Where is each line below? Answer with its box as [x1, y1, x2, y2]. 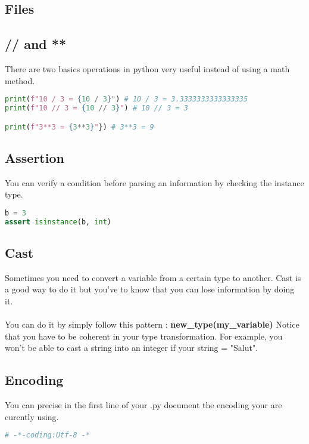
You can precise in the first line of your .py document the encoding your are [5, 399, 282, 411]
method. [5, 74, 35, 87]
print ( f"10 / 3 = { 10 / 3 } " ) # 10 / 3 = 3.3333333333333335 [5, 95, 248, 104]
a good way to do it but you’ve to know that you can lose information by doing [5, 283, 295, 295]
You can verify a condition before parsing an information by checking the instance [5, 176, 304, 189]
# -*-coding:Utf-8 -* [5, 431, 90, 440]
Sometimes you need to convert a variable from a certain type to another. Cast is [5, 271, 301, 283]
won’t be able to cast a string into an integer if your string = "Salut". [5, 341, 258, 354]
